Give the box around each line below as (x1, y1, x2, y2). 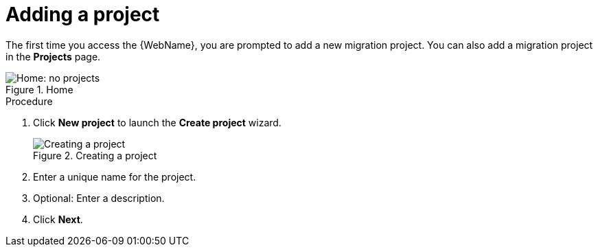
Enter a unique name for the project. (33, 170, 196, 183)
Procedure (5, 95, 53, 107)
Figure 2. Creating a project (33, 149, 157, 161)
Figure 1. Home (5, 83, 73, 95)
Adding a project (5, 3, 160, 26)
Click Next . (33, 213, 83, 225)
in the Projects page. (5, 50, 101, 62)
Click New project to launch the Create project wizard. (33, 116, 281, 128)
